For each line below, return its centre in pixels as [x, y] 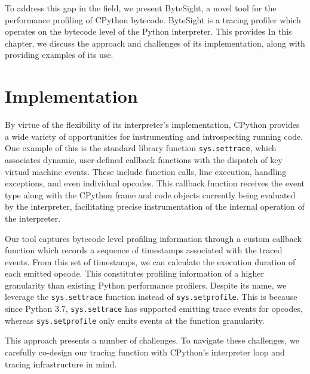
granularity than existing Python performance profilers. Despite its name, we [146, 285]
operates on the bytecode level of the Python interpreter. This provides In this [148, 31]
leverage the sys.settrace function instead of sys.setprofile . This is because [151, 297]
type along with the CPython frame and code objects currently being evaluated [150, 194]
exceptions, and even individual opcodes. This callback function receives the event [155, 183]
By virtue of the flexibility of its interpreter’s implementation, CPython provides [152, 125]
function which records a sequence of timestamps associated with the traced [144, 250]
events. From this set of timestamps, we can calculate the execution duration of [150, 261]
